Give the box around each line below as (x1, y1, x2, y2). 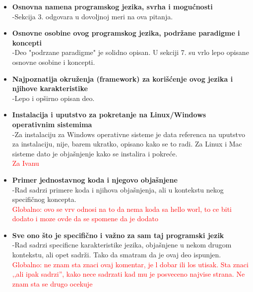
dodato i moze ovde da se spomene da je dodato (12, 213, 158, 224)
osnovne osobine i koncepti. (12, 56, 95, 67)
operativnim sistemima (12, 119, 92, 129)
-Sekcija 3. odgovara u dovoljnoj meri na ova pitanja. (12, 11, 173, 21)
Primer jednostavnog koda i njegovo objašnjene (12, 174, 178, 185)
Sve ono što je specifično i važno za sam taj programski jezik (12, 230, 224, 240)
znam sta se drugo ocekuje (12, 278, 93, 289)
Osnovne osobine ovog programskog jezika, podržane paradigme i (12, 28, 240, 38)
